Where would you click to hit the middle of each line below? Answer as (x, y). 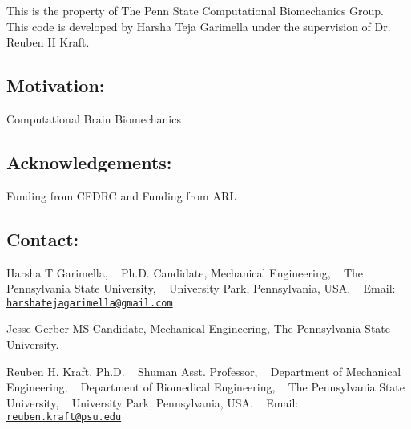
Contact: (43, 239)
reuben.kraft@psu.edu (64, 417)
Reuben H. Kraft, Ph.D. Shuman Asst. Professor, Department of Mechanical (204, 371)
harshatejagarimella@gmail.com (90, 303)
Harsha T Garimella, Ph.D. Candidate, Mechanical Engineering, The (185, 272)
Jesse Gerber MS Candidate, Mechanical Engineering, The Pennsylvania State (198, 328)
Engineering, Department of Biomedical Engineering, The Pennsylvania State (206, 387)
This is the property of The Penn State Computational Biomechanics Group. (195, 10)
